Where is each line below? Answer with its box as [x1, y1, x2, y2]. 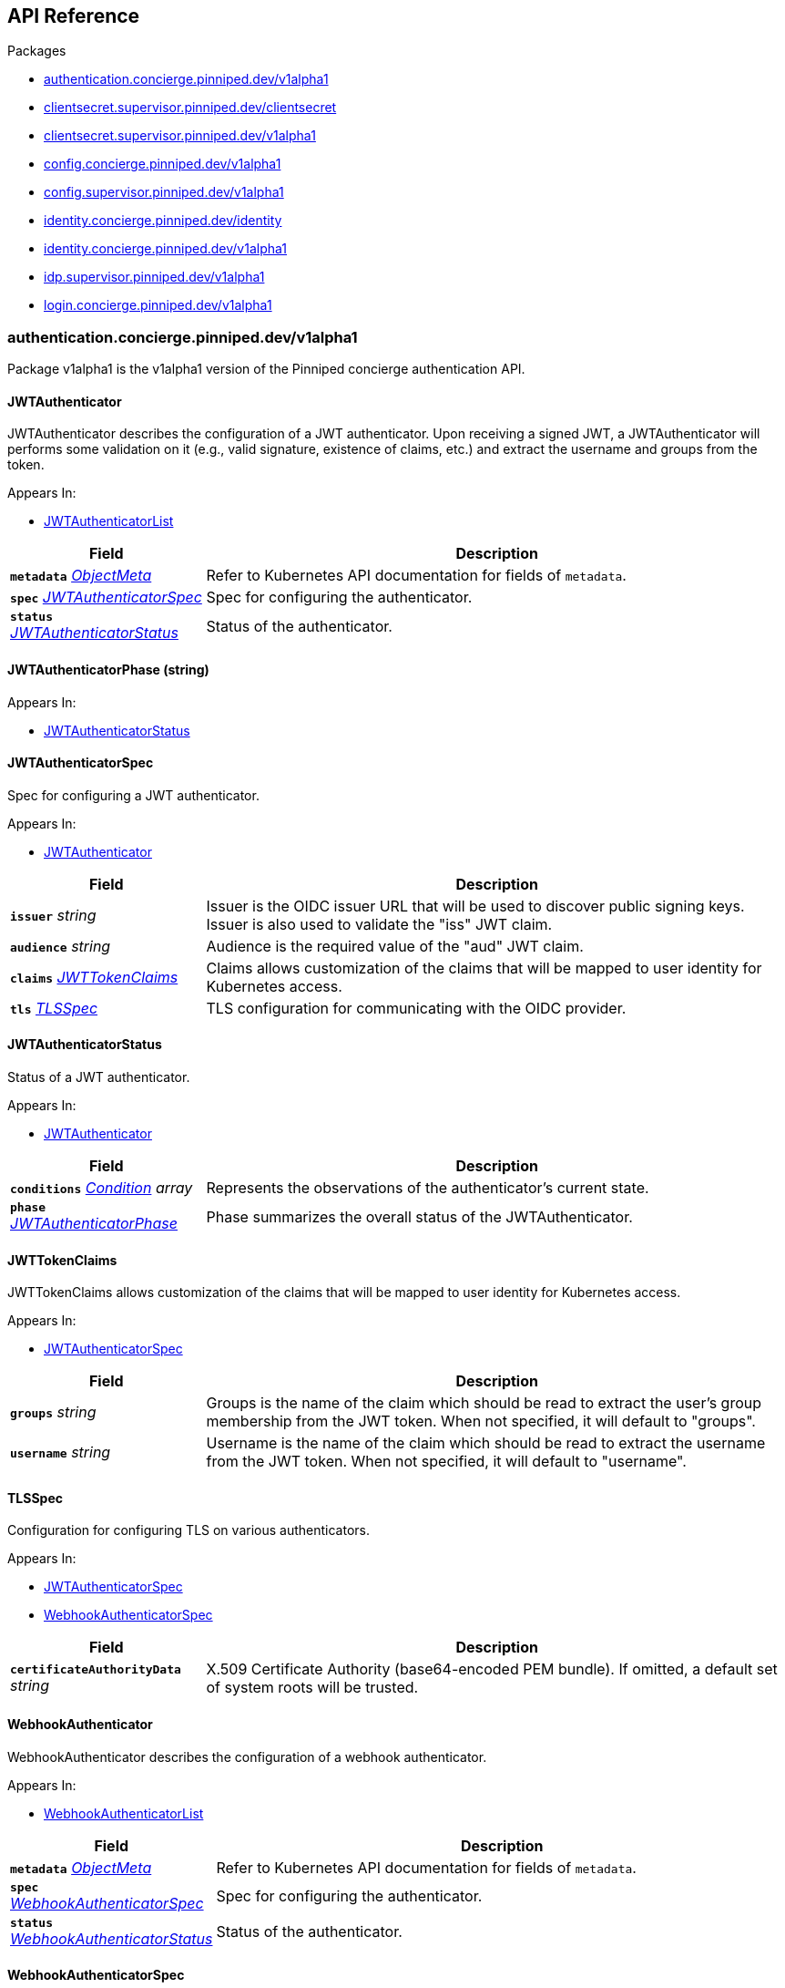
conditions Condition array [10, 1179, 193, 1198]
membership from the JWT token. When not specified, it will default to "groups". [206, 1412, 756, 1431]
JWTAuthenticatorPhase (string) [7, 662, 209, 677]
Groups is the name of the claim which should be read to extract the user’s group [206, 1394, 762, 1413]
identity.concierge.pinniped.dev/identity [44, 212, 282, 229]
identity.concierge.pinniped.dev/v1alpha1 [44, 241, 288, 257]
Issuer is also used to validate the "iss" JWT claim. [206, 914, 553, 933]
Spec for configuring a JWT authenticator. [7, 787, 260, 803]
